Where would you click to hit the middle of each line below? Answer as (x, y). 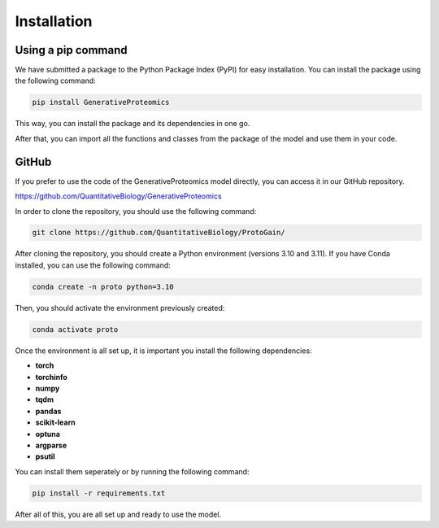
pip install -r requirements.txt (99, 493)
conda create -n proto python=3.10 (103, 286)
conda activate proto (75, 329)
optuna (48, 434)
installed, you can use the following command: (93, 265)
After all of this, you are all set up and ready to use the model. (118, 514)
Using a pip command (71, 50)
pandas (48, 411)
